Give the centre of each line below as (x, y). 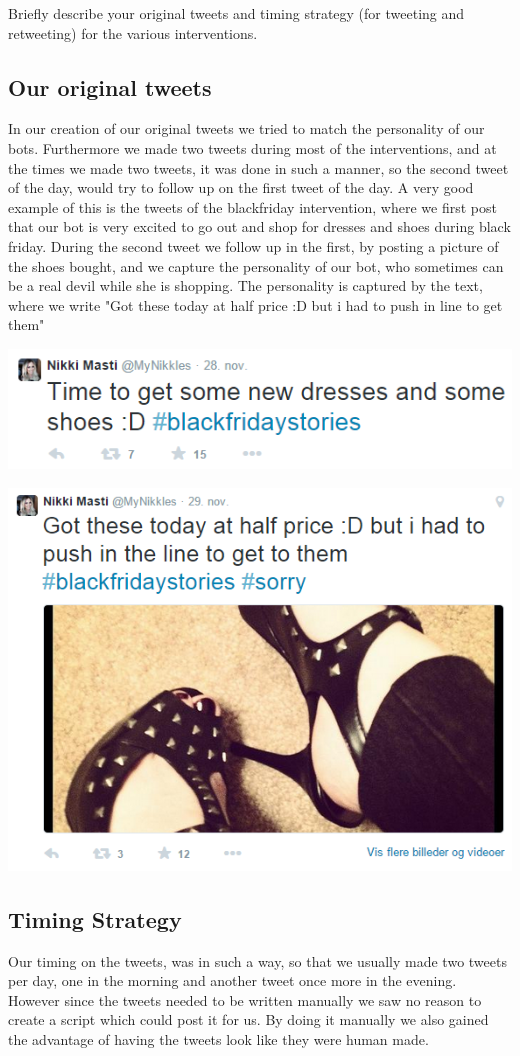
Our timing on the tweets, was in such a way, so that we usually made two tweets (257, 960)
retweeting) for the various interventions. (133, 32)
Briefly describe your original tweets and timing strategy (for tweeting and (236, 13)
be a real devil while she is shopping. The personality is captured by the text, (245, 285)
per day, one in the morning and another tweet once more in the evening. (232, 980)
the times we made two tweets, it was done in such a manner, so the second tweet (258, 167)
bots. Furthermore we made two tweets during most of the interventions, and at (252, 147)
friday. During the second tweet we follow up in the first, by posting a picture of (253, 245)
